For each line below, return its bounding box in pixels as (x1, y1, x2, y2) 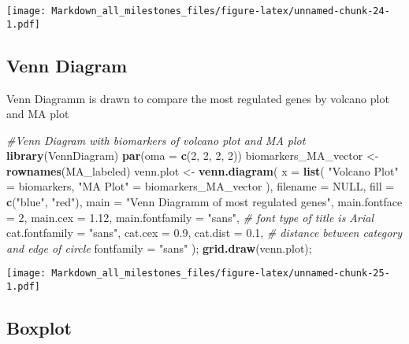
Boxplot (6, 316, 72, 340)
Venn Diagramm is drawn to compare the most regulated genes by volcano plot (6, 90, 389, 106)
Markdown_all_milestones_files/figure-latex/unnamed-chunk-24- (51, 6, 390, 17)
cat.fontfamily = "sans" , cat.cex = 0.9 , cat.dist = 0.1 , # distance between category (6, 224, 403, 241)
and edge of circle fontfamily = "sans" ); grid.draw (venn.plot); (6, 239, 312, 256)
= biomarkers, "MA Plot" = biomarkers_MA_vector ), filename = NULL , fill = (6, 178, 395, 194)
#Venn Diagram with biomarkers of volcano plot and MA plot (6, 131, 306, 148)
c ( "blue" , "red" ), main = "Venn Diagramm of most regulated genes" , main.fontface (6, 194, 403, 210)
